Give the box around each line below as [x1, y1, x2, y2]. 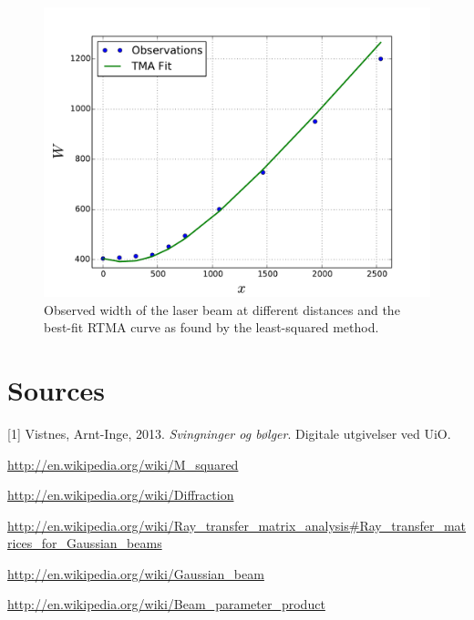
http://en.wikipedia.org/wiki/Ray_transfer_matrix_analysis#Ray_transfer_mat [7, 515, 467, 534]
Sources [7, 371, 105, 408]
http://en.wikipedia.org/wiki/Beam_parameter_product [7, 595, 325, 614]
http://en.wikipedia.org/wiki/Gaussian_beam [7, 564, 264, 583]
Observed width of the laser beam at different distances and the [44, 300, 400, 319]
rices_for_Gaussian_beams [7, 534, 162, 553]
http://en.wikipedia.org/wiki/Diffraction [7, 485, 234, 504]
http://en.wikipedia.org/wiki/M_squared [7, 454, 239, 473]
